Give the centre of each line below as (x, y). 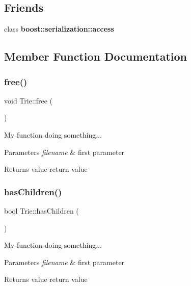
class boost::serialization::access (59, 29)
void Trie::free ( (28, 100)
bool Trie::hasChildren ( (42, 210)
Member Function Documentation (96, 56)
